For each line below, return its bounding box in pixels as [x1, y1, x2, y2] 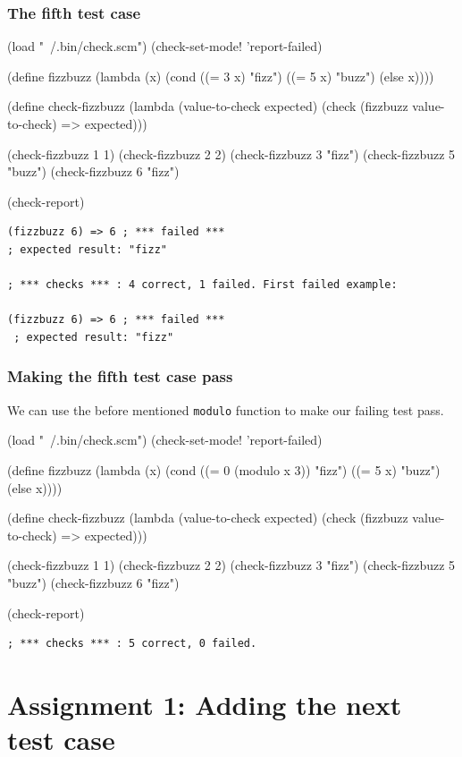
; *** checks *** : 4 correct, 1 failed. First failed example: [7, 278, 398, 292]
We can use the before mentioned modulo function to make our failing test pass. [7, 400, 444, 419]
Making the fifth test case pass [7, 365, 233, 387]
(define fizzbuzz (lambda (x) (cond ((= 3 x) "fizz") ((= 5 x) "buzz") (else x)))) [7, 66, 434, 85]
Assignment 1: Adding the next [7, 685, 402, 722]
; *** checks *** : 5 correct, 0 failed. [7, 637, 257, 651]
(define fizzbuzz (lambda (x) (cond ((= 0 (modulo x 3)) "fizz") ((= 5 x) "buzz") [7, 461, 441, 479]
